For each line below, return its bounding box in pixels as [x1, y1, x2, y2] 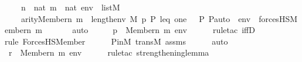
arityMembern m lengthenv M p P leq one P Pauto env [21, 12, 251, 24]
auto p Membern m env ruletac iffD [72, 24, 255, 36]
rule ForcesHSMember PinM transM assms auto [5, 35, 228, 47]
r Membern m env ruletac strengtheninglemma [8, 46, 209, 59]
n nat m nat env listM [21, 1, 120, 13]
